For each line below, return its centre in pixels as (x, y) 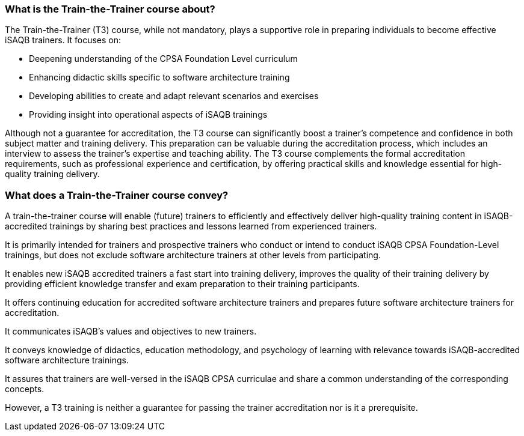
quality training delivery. (52, 174)
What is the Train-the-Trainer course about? (110, 9)
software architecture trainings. (67, 360)
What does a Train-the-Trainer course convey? (117, 195)
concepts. (25, 389)
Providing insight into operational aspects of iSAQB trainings (148, 115)
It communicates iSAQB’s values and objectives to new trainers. (131, 332)
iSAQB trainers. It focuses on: (63, 40)
